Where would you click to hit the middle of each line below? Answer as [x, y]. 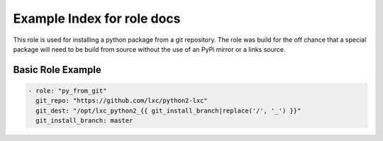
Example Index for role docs [97, 18]
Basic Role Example [57, 70]
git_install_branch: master [84, 121]
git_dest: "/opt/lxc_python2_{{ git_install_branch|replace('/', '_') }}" [168, 111]
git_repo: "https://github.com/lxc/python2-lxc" [122, 101]
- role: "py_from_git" [67, 91]
